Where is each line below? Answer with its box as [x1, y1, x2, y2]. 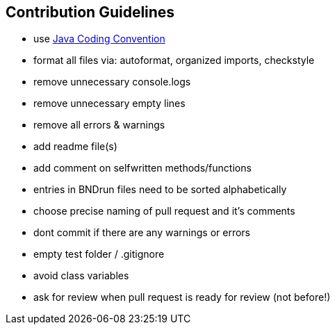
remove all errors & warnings [33, 119, 165, 131]
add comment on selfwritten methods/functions [33, 162, 252, 174]
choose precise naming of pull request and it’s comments [33, 205, 295, 217]
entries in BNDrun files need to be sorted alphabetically [33, 183, 287, 196]
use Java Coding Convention [33, 33, 165, 45]
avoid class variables [33, 270, 129, 282]
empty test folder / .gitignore [33, 248, 165, 261]
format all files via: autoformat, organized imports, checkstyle [33, 54, 315, 67]
